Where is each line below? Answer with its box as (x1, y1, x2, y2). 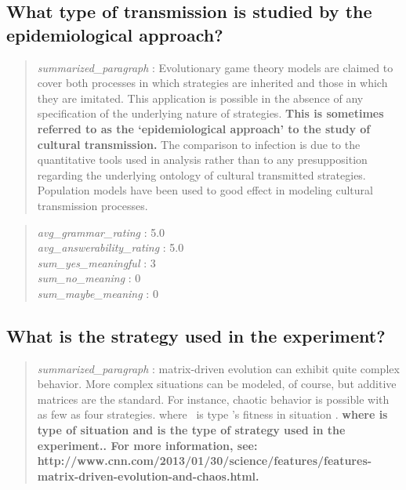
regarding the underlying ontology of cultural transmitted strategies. (37, 166, 366, 183)
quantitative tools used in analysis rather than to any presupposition (37, 151, 368, 168)
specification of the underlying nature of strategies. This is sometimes (37, 105, 384, 122)
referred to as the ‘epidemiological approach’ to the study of (37, 120, 371, 136)
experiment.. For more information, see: (37, 437, 258, 453)
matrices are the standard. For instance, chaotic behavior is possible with (37, 390, 390, 407)
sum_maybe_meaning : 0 (37, 285, 158, 301)
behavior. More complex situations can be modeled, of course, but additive (37, 376, 397, 392)
